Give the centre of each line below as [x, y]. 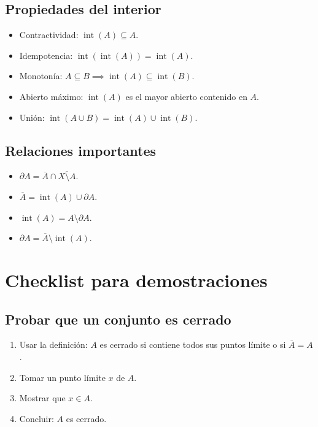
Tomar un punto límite [62, 377]
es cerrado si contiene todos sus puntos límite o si [193, 344]
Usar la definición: [53, 344]
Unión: [32, 117]
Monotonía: [41, 76]
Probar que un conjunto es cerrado [118, 319]
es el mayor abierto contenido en [186, 96]
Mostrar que [42, 398]
